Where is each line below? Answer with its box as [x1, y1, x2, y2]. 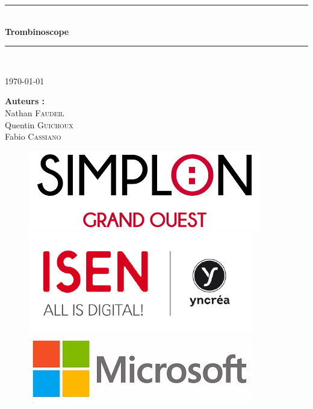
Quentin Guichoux [5, 118, 73, 131]
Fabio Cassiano [5, 130, 61, 143]
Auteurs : [5, 95, 45, 107]
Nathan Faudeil [5, 106, 64, 119]
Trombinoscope [5, 25, 69, 37]
